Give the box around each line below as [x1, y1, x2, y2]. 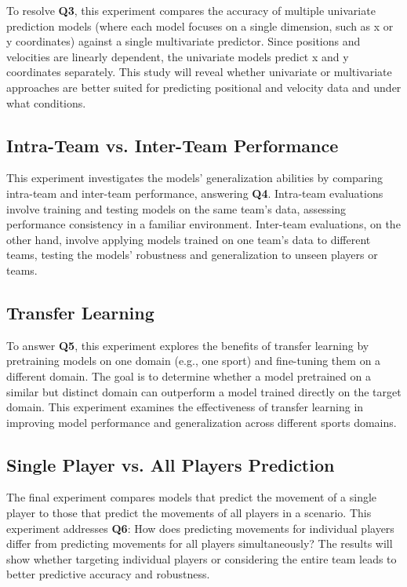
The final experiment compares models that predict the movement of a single [6, 489, 377, 505]
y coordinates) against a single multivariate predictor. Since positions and [6, 33, 361, 49]
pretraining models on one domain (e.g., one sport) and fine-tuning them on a [6, 352, 381, 369]
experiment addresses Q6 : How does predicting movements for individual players [6, 520, 394, 536]
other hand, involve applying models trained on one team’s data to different [6, 231, 371, 247]
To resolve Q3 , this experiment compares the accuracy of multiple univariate [6, 2, 376, 18]
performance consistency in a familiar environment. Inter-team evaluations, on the [6, 216, 401, 232]
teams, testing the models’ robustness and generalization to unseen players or [6, 246, 378, 263]
